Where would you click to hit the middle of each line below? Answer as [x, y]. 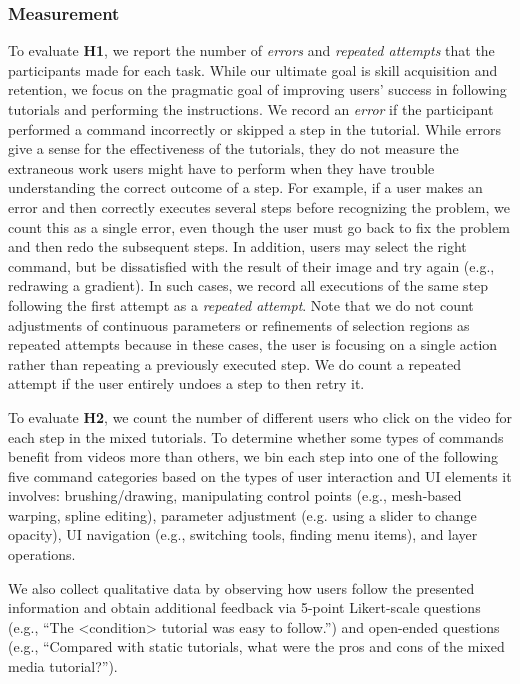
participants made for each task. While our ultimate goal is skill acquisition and [253, 69]
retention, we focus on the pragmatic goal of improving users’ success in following [257, 89]
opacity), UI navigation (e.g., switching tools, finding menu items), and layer [243, 534]
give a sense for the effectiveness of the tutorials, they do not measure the [233, 148]
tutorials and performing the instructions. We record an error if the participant [251, 109]
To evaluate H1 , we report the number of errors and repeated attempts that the [251, 50]
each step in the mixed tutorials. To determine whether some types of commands [256, 436]
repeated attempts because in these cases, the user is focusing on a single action [253, 344]
